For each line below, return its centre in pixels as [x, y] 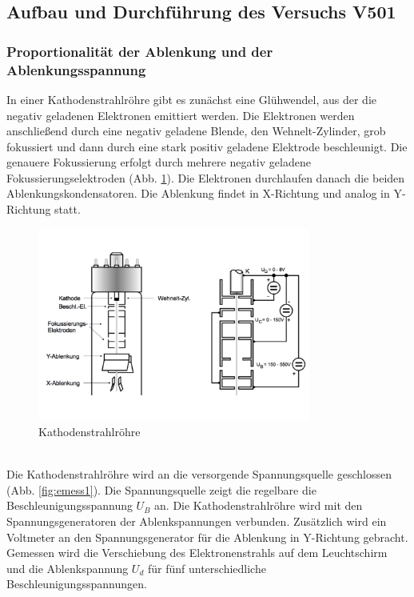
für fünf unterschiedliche [207, 568]
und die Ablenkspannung [68, 568]
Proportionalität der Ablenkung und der [140, 51]
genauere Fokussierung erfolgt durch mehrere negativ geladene [159, 162]
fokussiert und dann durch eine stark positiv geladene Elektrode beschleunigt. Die [207, 146]
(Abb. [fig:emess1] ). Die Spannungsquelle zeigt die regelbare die [161, 489]
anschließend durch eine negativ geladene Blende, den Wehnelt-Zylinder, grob [196, 131]
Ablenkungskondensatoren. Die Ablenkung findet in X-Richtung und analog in [198, 193]
